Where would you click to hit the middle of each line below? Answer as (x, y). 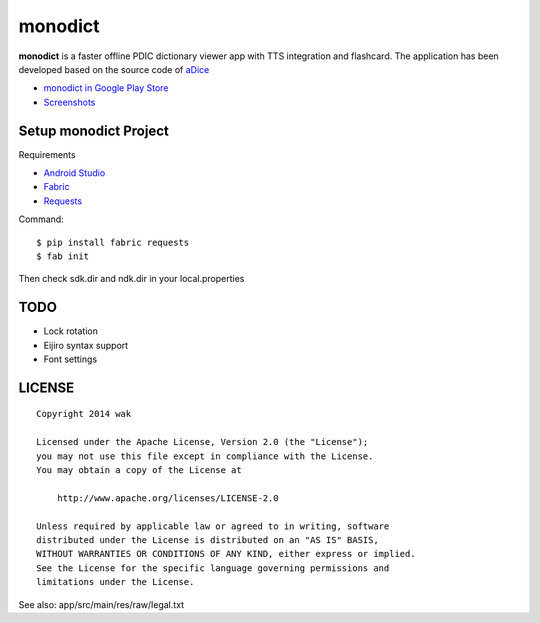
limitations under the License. (115, 582)
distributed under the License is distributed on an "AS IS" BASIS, (207, 539)
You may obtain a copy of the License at (139, 470)
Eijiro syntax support (86, 345)
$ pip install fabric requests (113, 242)
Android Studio (74, 173)
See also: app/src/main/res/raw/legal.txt (101, 604)
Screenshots (69, 102)
